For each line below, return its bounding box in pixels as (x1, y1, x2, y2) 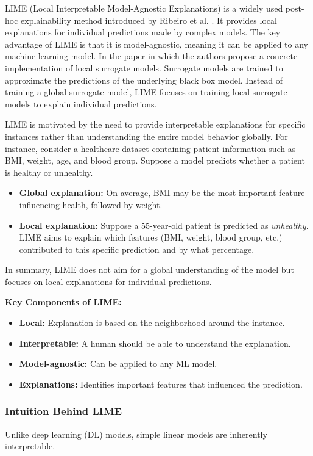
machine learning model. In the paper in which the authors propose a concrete (5, 49, 298, 62)
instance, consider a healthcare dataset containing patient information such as (5, 142, 296, 154)
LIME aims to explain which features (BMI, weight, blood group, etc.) (19, 231, 283, 244)
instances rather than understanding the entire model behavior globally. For (5, 129, 288, 142)
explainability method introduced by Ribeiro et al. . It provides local (21, 13, 277, 26)
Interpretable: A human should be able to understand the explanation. (19, 336, 291, 349)
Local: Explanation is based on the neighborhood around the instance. (19, 316, 285, 329)
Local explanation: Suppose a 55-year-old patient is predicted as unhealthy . (19, 219, 309, 231)
